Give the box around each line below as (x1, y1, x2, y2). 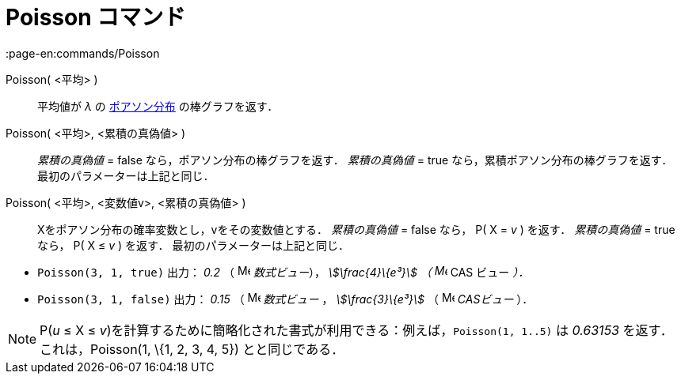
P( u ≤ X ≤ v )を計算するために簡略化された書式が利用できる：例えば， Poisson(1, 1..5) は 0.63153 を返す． (40, 322, 673, 338)
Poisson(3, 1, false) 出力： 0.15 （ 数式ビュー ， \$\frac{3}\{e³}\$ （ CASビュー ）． (37, 292, 534, 306)
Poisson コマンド (6, 4, 186, 31)
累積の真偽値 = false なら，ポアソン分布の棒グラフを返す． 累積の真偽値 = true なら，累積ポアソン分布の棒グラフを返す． (37, 152, 673, 167)
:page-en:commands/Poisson (6, 46, 160, 60)
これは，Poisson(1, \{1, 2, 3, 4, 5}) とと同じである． (40, 340, 344, 357)
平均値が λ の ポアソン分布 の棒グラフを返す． (37, 99, 279, 113)
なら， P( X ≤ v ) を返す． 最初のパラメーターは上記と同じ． (37, 238, 350, 252)
